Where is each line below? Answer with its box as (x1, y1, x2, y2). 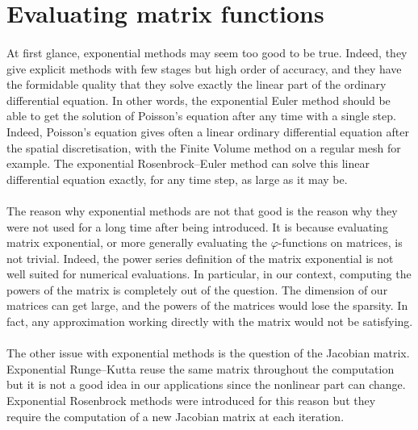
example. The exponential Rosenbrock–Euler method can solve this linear (6, 155, 370, 172)
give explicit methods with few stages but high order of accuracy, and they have (6, 60, 402, 77)
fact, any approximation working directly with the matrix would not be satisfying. (6, 313, 413, 330)
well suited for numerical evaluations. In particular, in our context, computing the (6, 265, 412, 282)
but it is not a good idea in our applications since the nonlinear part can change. (6, 376, 406, 393)
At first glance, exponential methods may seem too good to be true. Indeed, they (6, 44, 408, 61)
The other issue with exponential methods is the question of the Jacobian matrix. (6, 344, 410, 361)
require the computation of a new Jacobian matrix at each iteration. (6, 407, 345, 424)
